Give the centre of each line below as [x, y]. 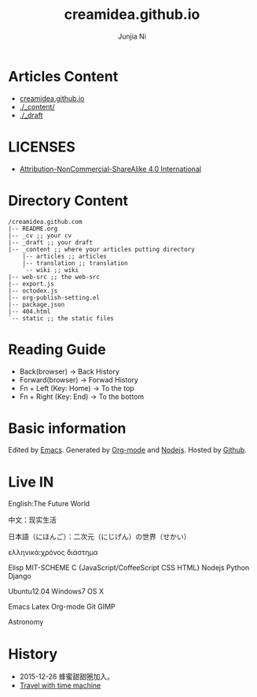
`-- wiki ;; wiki [51, 270]
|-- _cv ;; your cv [40, 235]
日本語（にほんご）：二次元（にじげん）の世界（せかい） [99, 537]
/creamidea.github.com [45, 222]
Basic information [67, 428]
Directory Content [68, 201]
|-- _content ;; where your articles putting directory [101, 249]
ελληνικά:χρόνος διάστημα [53, 553]
